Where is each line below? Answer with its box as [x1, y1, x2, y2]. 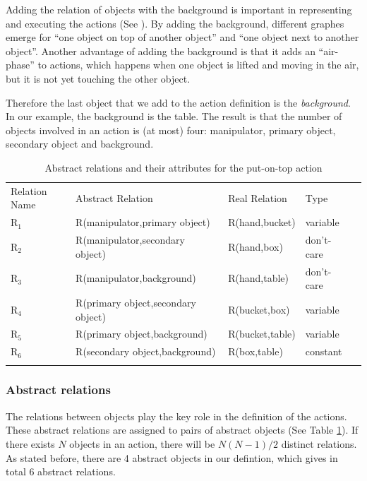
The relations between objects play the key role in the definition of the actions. [6, 408, 347, 423]
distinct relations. [281, 436, 357, 451]
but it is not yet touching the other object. [6, 71, 191, 85]
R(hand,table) [228, 271, 289, 285]
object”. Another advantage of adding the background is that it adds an [6, 43, 315, 58]
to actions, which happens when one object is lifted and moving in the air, [37, 57, 359, 72]
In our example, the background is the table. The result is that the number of [6, 109, 342, 124]
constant [305, 344, 342, 359]
